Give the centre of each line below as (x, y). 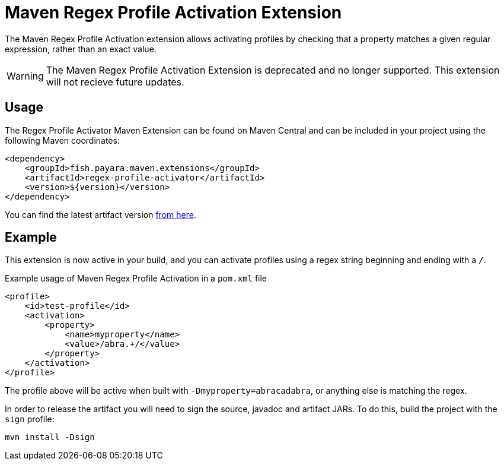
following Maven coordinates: (62, 140)
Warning (25, 76)
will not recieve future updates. (115, 82)
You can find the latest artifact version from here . (101, 214)
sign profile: (30, 419)
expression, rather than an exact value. (81, 49)
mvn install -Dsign (50, 437)
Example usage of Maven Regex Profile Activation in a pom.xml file (136, 279)
